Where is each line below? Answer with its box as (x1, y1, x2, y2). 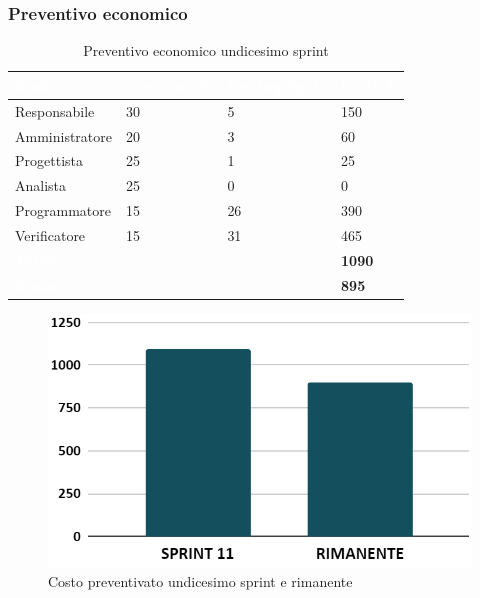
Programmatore (15, 200, 111, 221)
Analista (15, 175, 67, 196)
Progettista (15, 150, 83, 171)
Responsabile (15, 100, 95, 121)
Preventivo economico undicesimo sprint (83, 40, 329, 61)
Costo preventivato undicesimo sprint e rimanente (48, 570, 353, 591)
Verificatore (15, 224, 86, 245)
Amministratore (15, 125, 112, 146)
